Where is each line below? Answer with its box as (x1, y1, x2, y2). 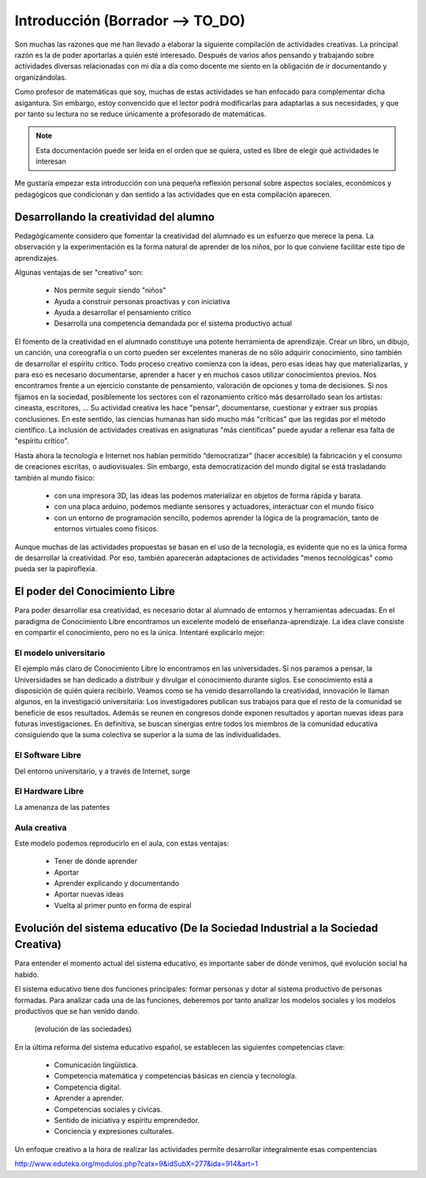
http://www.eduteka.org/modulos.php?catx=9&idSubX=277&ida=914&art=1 (14, 1159, 258, 1169)
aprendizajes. (14, 253, 59, 262)
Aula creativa (14, 822, 67, 833)
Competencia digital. (54, 1082, 121, 1092)
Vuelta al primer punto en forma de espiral (54, 901, 192, 910)
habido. (14, 969, 39, 979)
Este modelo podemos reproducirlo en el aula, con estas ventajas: (14, 838, 230, 848)
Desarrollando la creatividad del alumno (14, 210, 215, 224)
